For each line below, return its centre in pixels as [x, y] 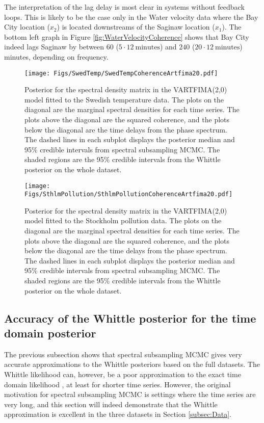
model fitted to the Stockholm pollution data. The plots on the [123, 220]
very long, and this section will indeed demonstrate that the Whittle [111, 404]
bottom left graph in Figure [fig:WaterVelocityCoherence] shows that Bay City [127, 36]
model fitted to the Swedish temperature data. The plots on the [124, 99]
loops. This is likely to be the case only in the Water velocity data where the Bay [131, 17]
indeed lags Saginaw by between [54, 47]
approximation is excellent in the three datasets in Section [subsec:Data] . [118, 414]
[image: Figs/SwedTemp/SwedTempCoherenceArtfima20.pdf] [121, 73]
